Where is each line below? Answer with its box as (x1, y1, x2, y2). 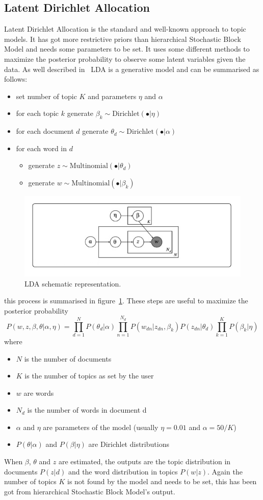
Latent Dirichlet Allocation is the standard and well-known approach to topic (4, 23, 246, 34)
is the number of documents (24, 353, 112, 364)
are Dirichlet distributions (88, 439, 169, 449)
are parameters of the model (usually (43, 421, 159, 432)
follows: (4, 74, 28, 84)
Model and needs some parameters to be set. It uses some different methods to (4, 43, 250, 54)
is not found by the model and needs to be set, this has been (67, 476, 257, 487)
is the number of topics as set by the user (24, 370, 154, 381)
